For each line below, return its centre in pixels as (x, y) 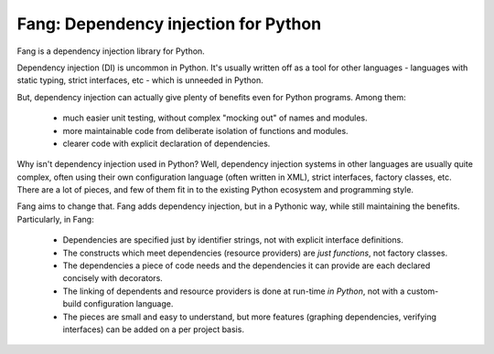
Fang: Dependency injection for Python (169, 24)
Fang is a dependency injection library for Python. (111, 51)
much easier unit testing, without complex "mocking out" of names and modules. (215, 118)
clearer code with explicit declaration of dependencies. (166, 143)
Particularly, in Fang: (56, 219)
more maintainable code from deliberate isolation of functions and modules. (205, 130)
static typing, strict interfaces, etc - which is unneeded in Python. (140, 80)
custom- (423, 291)
